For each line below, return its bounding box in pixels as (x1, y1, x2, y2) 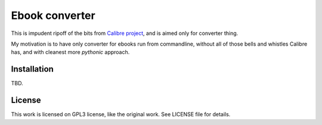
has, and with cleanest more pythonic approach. (11, 49, 130, 56)
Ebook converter (11, 9, 95, 22)
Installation (11, 64, 54, 74)
